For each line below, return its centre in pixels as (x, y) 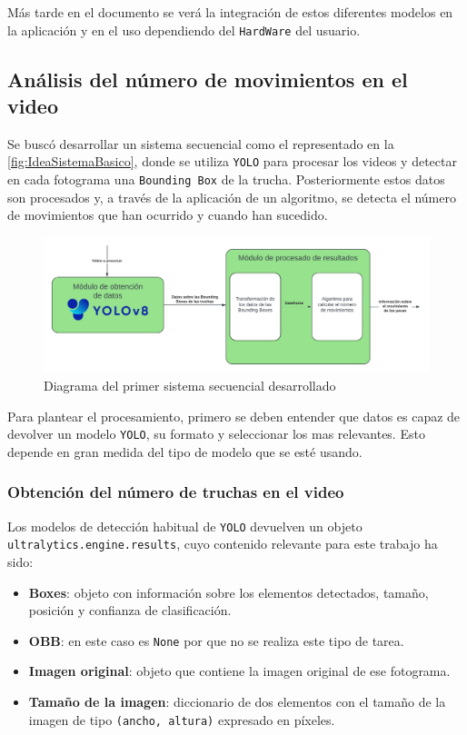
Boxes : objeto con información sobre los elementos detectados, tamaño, (229, 592)
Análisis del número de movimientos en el (208, 79)
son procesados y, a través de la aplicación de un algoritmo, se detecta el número (232, 197)
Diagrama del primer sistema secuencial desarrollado (190, 385)
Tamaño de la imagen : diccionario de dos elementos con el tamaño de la (237, 701)
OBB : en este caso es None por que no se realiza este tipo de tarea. (216, 640)
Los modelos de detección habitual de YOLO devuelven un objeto (185, 526)
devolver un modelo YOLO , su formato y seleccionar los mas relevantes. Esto (216, 434)
